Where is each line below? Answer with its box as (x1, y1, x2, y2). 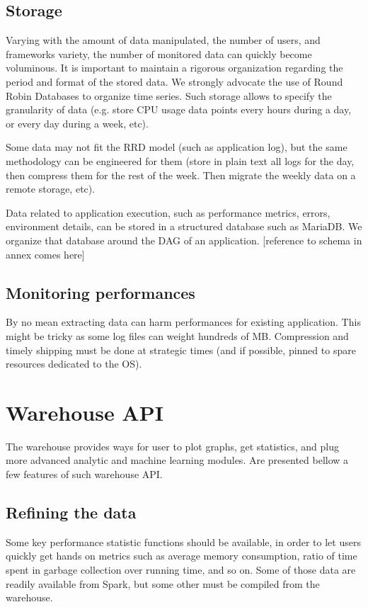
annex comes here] (6, 246, 85, 261)
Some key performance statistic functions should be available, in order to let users (6, 534, 361, 549)
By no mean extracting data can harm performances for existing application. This (6, 314, 361, 329)
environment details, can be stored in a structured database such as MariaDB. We (6, 219, 362, 234)
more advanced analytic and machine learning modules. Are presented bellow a (6, 453, 349, 467)
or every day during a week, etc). (6, 115, 149, 130)
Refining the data (6, 501, 137, 523)
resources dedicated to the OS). (6, 356, 142, 371)
